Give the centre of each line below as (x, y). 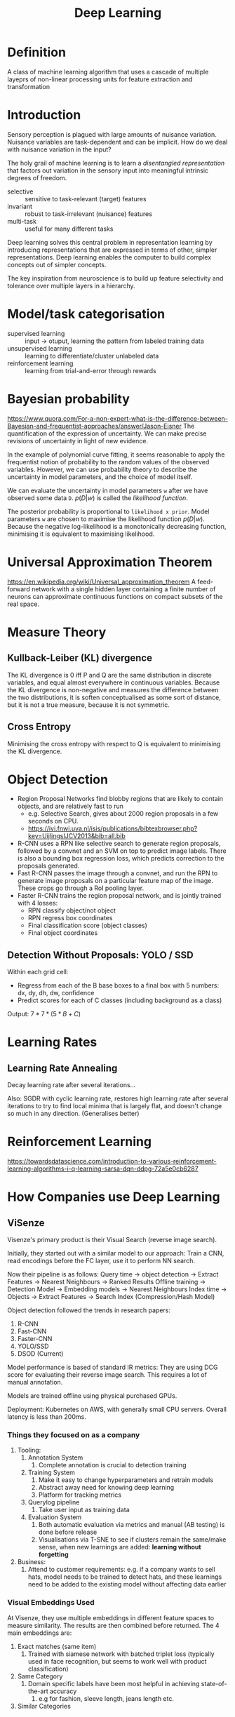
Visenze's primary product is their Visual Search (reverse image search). (112, 1240)
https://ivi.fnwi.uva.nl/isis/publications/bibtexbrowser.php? (113, 828)
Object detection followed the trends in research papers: (89, 1310)
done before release (68, 1532)
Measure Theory (57, 632)
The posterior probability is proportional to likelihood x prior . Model (108, 511)
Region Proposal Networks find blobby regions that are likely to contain (120, 799)
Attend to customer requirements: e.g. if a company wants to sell (121, 1570)
